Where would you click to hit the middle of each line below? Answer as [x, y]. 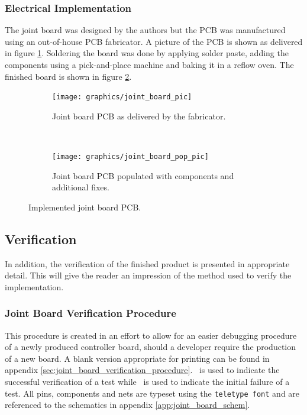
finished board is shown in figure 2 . [68, 76]
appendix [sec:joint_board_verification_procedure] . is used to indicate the [142, 370]
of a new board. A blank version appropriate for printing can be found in [137, 358]
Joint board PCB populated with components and [143, 175]
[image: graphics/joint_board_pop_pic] [130, 157]
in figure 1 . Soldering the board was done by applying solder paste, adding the [147, 53]
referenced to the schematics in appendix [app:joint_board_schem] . [127, 405]
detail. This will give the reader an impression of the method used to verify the [148, 275]
